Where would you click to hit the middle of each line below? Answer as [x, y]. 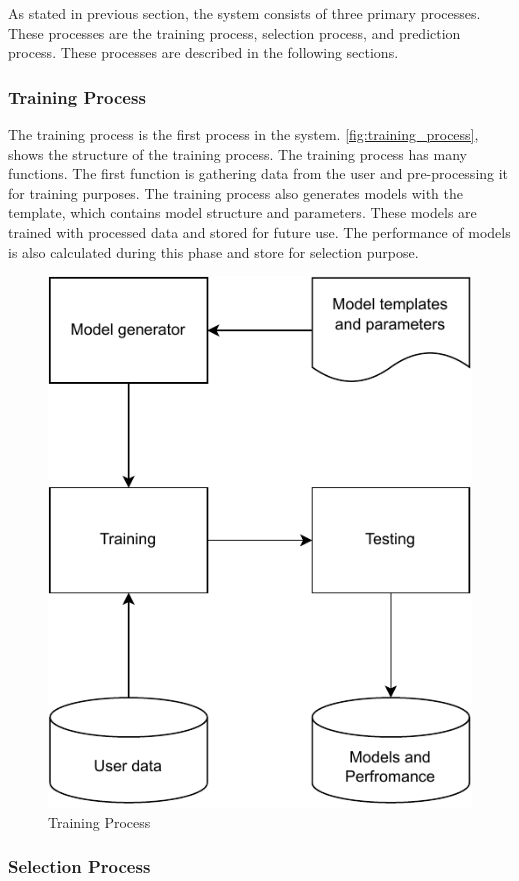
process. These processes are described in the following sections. [203, 52]
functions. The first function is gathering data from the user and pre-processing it [258, 173]
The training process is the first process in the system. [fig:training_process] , [243, 134]
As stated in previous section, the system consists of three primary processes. [244, 13]
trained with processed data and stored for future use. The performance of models [259, 231]
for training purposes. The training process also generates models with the [235, 192]
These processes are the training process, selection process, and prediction [234, 32]
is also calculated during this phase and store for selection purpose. [213, 251]
